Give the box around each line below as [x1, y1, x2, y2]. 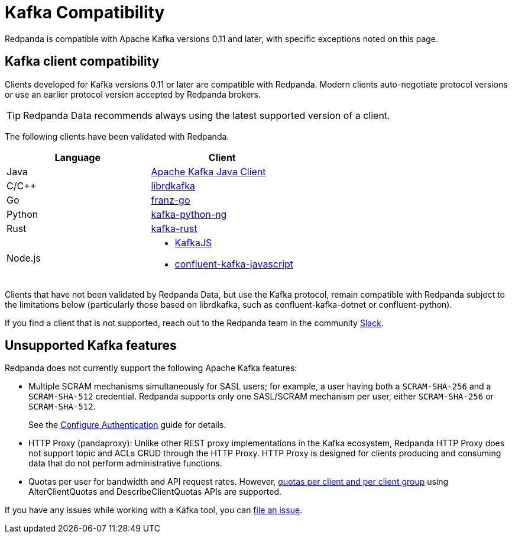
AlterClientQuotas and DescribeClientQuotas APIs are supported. [28, 487, 282, 497]
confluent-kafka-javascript [174, 257, 294, 270]
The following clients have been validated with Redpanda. [5, 131, 229, 141]
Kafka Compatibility [5, 2, 165, 22]
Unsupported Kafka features [5, 338, 177, 353]
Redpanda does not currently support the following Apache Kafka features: [5, 363, 297, 373]
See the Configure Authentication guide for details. [28, 420, 226, 430]
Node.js [7, 252, 41, 264]
